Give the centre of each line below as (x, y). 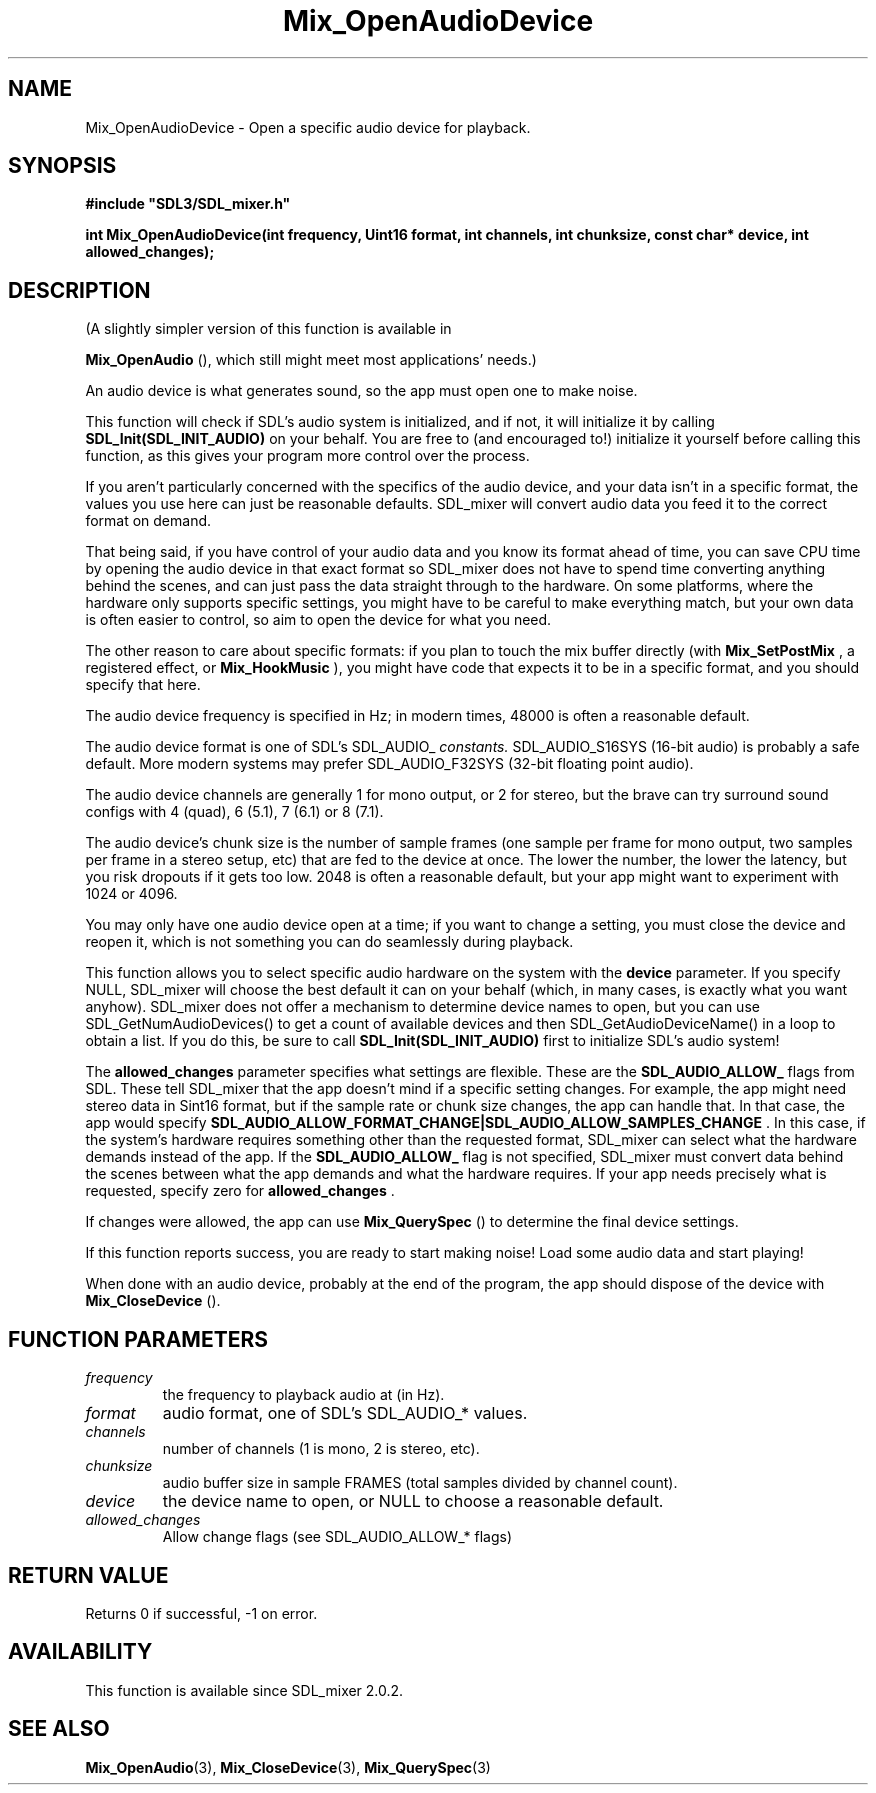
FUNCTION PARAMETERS (138, 1339)
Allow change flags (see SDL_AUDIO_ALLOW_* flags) (337, 1537)
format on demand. (148, 521)
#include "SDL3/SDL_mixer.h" (188, 204)
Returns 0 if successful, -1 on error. (201, 1613)
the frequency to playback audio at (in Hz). (303, 1395)
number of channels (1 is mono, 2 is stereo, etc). (321, 1449)
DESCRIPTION (79, 290)
